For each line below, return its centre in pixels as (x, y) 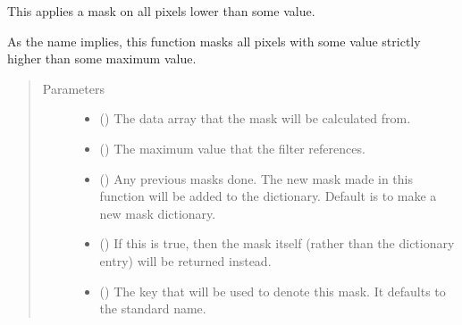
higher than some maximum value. (102, 58)
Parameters (73, 88)
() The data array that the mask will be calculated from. (255, 118)
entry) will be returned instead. (185, 260)
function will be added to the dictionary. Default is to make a (268, 196)
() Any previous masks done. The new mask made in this (256, 178)
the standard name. (153, 308)
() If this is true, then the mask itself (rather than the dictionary (277, 243)
